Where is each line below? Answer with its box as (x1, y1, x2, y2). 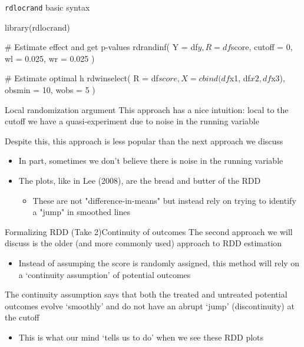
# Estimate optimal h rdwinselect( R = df (5, 72, 158, 84)
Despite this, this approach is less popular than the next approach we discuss (5, 134, 283, 147)
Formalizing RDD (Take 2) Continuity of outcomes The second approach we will (5, 225, 293, 237)
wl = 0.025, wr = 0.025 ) (5, 52, 95, 64)
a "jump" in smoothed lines (32, 206, 131, 218)
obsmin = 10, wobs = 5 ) (5, 84, 95, 96)
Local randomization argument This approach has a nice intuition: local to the (5, 103, 289, 115)
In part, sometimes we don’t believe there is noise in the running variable (18, 154, 283, 167)
